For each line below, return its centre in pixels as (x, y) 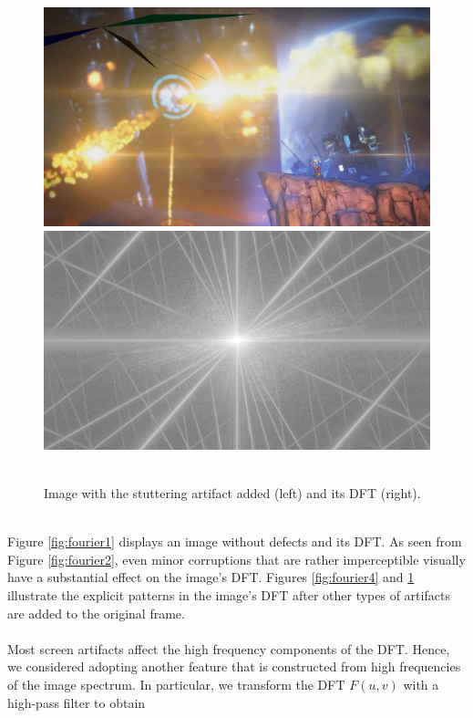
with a (421, 685)
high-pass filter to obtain (77, 702)
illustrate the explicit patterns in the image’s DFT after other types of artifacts (229, 595)
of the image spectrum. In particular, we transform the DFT (176, 685)
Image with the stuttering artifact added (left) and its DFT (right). (232, 493)
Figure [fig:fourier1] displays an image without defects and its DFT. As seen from (235, 541)
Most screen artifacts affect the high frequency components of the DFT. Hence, (229, 648)
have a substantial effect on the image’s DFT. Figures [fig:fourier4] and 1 (211, 577)
